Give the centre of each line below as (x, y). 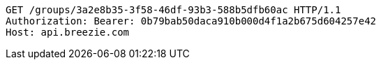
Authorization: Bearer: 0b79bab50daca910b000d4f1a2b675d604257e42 (191, 21)
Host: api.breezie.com (68, 32)
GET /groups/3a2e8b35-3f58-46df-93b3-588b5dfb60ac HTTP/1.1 (173, 10)
